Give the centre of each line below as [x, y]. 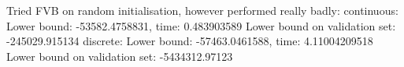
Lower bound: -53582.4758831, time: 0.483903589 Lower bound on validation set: [201, 25]
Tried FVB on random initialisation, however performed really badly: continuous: [202, 10]
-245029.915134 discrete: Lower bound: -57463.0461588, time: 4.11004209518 [190, 41]
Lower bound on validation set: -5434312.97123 [120, 56]
